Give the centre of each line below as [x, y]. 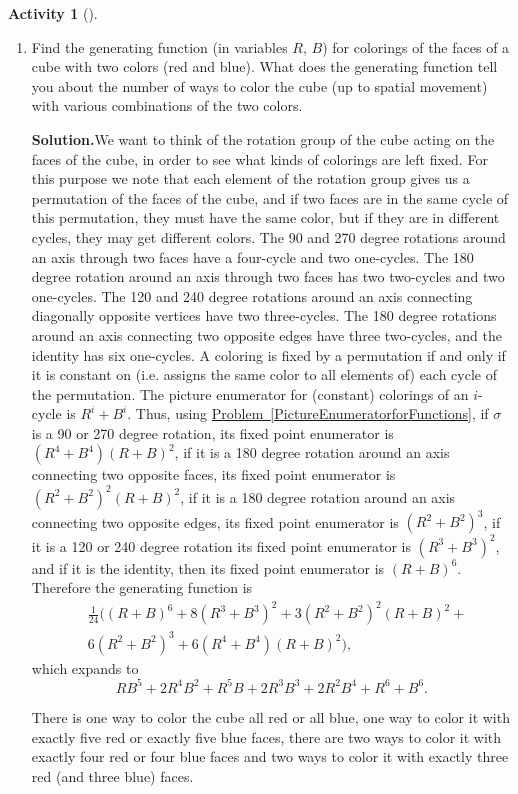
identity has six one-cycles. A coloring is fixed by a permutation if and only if [268, 354]
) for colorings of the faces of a [416, 46]
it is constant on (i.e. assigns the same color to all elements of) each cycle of [264, 374]
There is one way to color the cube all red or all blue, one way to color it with [270, 716]
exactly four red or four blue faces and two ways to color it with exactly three [270, 756]
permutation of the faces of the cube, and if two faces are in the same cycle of [270, 197]
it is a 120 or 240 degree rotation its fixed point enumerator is [221, 545]
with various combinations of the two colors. [167, 105]
